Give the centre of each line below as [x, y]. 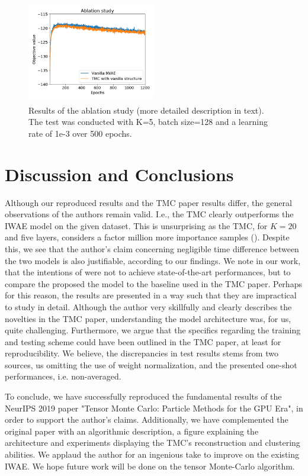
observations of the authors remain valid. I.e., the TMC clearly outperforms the [149, 214]
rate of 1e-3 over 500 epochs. [80, 133]
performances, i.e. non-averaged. [63, 376]
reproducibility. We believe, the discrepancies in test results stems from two [142, 353]
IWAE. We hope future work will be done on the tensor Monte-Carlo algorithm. [150, 466]
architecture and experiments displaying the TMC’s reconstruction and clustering [153, 443]
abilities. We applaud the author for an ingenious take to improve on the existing [152, 454]
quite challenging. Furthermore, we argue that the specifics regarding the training [153, 330]
